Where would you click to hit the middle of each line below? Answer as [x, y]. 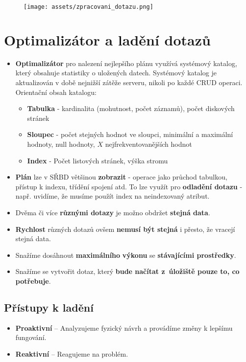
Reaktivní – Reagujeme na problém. [72, 353]
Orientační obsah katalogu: [56, 92]
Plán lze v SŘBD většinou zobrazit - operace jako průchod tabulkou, [121, 177]
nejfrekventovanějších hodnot [148, 144]
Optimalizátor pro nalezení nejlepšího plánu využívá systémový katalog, [126, 63]
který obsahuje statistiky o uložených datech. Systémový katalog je [116, 73]
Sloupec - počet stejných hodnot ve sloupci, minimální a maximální [130, 134]
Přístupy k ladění [49, 307]
